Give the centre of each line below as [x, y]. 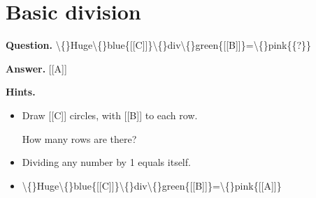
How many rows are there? [79, 138]
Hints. [21, 92]
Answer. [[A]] [36, 68]
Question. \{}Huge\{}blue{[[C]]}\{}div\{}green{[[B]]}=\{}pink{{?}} [159, 45]
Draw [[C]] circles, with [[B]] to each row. [110, 115]
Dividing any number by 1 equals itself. [106, 162]
